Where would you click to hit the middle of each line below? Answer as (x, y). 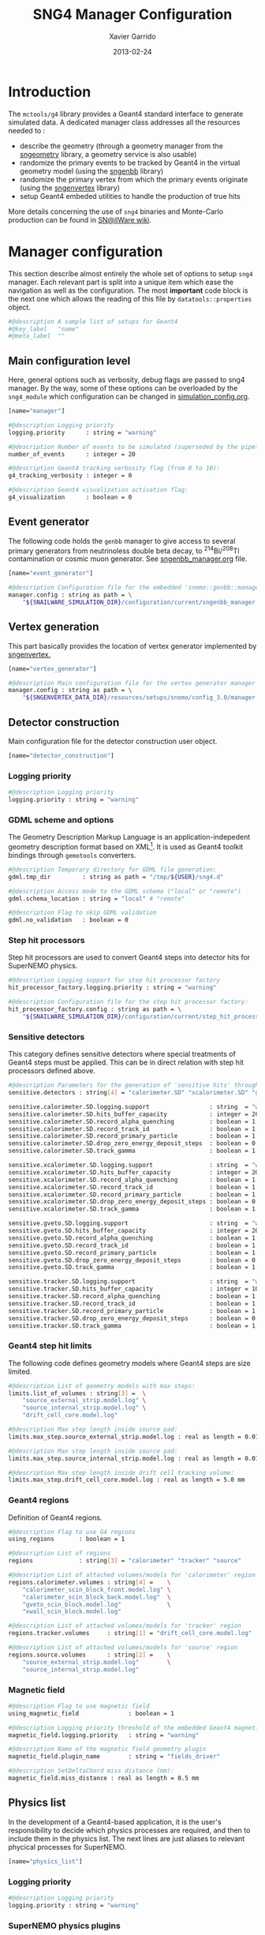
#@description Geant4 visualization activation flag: (99, 490)
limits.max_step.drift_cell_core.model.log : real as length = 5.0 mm (127, 1480)
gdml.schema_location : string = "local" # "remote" (97, 898)
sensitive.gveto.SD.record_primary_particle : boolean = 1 (132, 1252)
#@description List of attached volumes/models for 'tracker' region (125, 1626)
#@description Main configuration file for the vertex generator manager (132, 683)
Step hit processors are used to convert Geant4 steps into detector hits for (129, 957)
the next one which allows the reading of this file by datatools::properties (130, 298)
